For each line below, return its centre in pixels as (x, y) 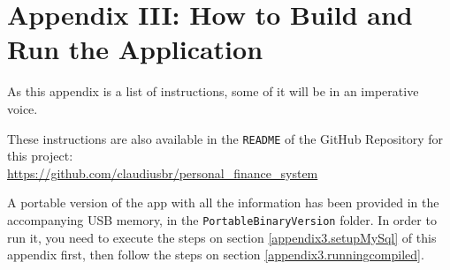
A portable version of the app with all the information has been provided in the (223, 202)
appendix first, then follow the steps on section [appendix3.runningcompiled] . (216, 255)
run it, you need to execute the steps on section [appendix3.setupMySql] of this (222, 237)
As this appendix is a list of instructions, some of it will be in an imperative (213, 91)
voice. (23, 108)
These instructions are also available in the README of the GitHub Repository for (225, 138)
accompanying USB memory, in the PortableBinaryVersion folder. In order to (222, 219)
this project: (40, 156)
